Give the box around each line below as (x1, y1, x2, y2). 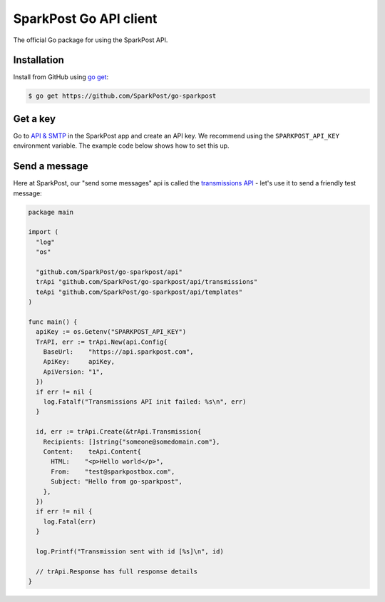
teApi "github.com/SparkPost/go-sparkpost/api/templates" (36, 287, 243, 296)
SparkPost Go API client (13, 11, 158, 26)
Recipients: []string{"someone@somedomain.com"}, (43, 437, 220, 446)
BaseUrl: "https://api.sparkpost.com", (43, 348, 194, 356)
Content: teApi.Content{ (43, 447, 142, 456)
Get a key (13, 113, 56, 125)
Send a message (13, 160, 88, 173)
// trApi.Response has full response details (36, 567, 197, 576)
